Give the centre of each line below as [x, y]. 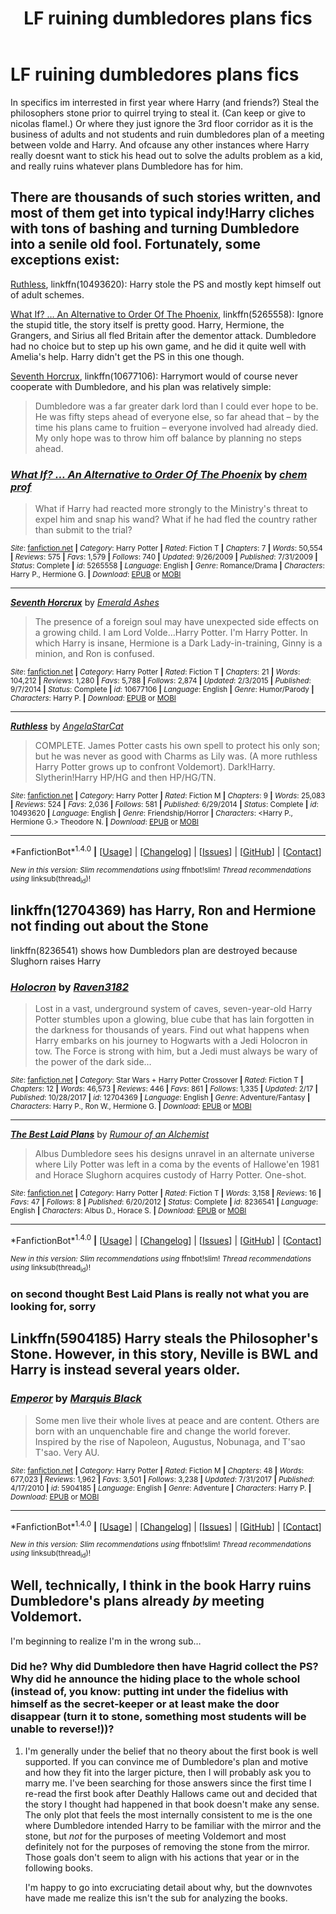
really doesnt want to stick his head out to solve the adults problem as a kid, [166, 155]
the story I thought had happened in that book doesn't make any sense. [172, 1804]
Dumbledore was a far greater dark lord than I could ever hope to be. [176, 406]
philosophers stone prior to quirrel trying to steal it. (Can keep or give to [158, 113]
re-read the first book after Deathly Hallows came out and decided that [171, 1793]
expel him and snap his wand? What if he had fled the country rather [176, 519]
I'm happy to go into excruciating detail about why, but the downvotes [168, 1887]
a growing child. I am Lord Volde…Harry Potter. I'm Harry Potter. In [171, 633]
